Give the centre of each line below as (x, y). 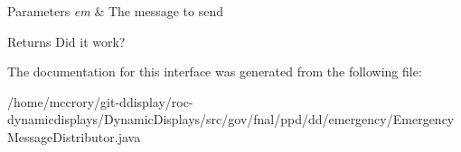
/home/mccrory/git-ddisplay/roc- (100, 101)
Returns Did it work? (66, 41)
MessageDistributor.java (74, 136)
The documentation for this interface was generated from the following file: (215, 72)
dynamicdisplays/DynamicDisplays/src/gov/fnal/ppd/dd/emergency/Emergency (231, 119)
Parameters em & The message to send (115, 11)
